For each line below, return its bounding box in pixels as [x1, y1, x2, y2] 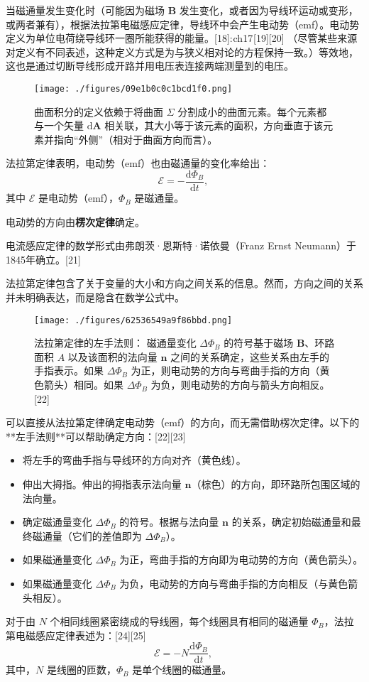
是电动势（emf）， [38, 190, 119, 205]
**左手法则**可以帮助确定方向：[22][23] [6, 428, 186, 443]
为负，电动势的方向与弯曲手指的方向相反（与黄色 [119, 576, 348, 590]
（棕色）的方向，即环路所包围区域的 [191, 477, 360, 492]
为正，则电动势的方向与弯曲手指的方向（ [131, 363, 320, 378]
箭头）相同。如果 [43, 377, 123, 392]
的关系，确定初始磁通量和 [231, 514, 351, 529]
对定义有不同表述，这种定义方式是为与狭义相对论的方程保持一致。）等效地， [6, 44, 358, 59]
